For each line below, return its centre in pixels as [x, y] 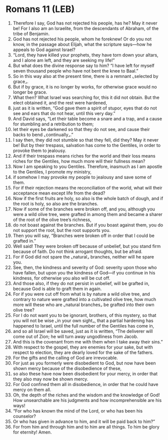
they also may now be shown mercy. [50, 379]
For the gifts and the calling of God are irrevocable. [65, 357]
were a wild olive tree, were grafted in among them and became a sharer [88, 214]
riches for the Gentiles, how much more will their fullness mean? [79, 161]
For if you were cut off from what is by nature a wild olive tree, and [81, 294]
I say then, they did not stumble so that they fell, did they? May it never [86, 140]
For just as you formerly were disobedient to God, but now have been [84, 363]
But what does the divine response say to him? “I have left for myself [83, 65]
